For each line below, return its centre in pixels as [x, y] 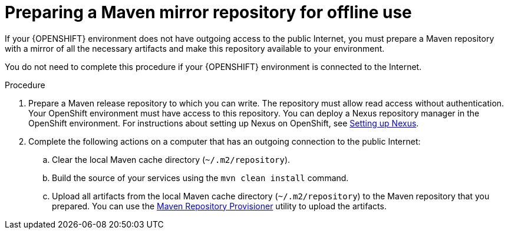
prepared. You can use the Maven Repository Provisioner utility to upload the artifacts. [219, 206]
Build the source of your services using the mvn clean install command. [200, 178]
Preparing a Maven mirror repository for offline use [208, 12]
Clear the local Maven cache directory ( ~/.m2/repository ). [171, 159]
